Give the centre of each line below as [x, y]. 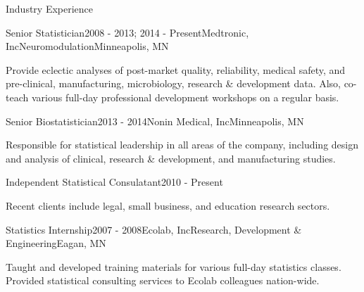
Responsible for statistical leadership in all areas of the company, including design [182, 145]
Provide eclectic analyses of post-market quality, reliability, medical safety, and [176, 69]
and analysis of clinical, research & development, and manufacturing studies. [171, 158]
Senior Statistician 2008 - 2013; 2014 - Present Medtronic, [127, 32]
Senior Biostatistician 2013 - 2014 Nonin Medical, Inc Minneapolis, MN [155, 121]
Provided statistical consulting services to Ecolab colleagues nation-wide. [163, 280]
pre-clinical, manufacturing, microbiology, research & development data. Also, [173, 83]
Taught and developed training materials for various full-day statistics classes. [174, 266]
